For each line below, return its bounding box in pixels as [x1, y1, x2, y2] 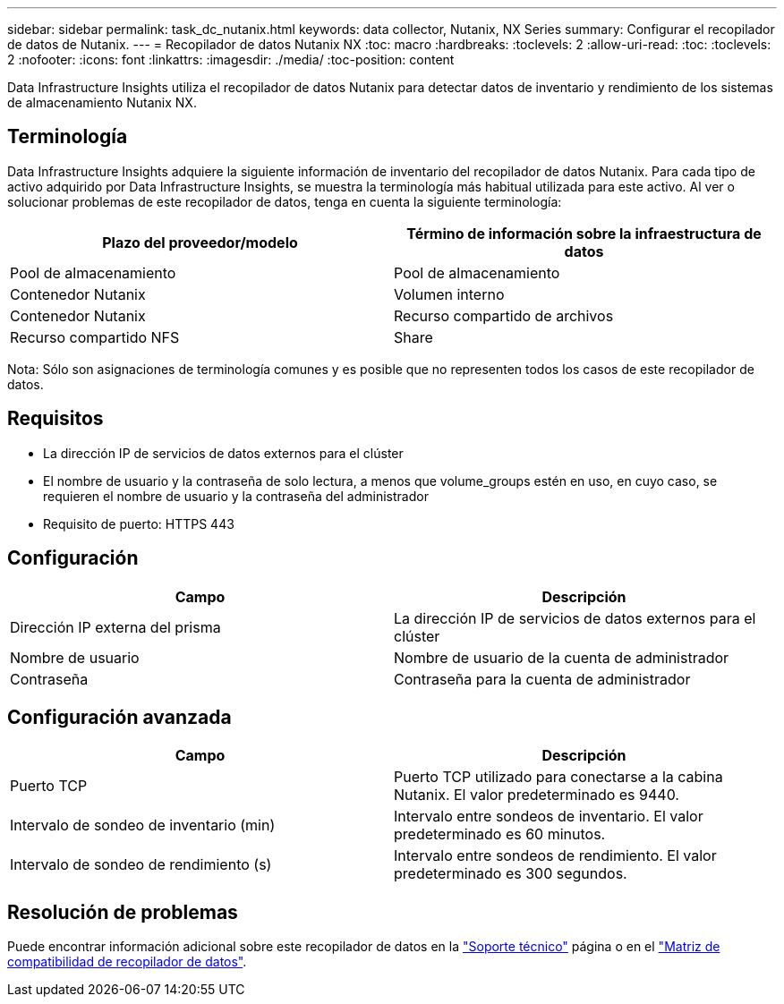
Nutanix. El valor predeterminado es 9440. [394, 786, 679, 804]
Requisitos [7, 407, 104, 430]
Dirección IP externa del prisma [10, 617, 221, 636]
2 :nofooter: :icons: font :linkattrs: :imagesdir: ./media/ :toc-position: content [7, 52, 455, 67]
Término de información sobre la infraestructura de [406, 224, 762, 242]
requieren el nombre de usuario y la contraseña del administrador [43, 488, 429, 504]
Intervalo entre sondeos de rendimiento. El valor [394, 847, 717, 865]
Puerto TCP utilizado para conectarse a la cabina [394, 768, 723, 787]
